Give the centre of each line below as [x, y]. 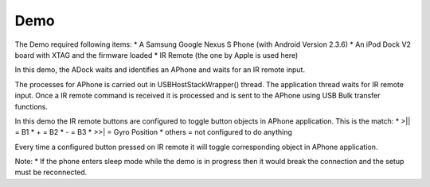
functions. [31, 106]
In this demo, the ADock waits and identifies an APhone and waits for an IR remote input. [160, 70]
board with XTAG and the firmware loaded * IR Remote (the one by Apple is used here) [156, 55]
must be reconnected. [51, 172]
